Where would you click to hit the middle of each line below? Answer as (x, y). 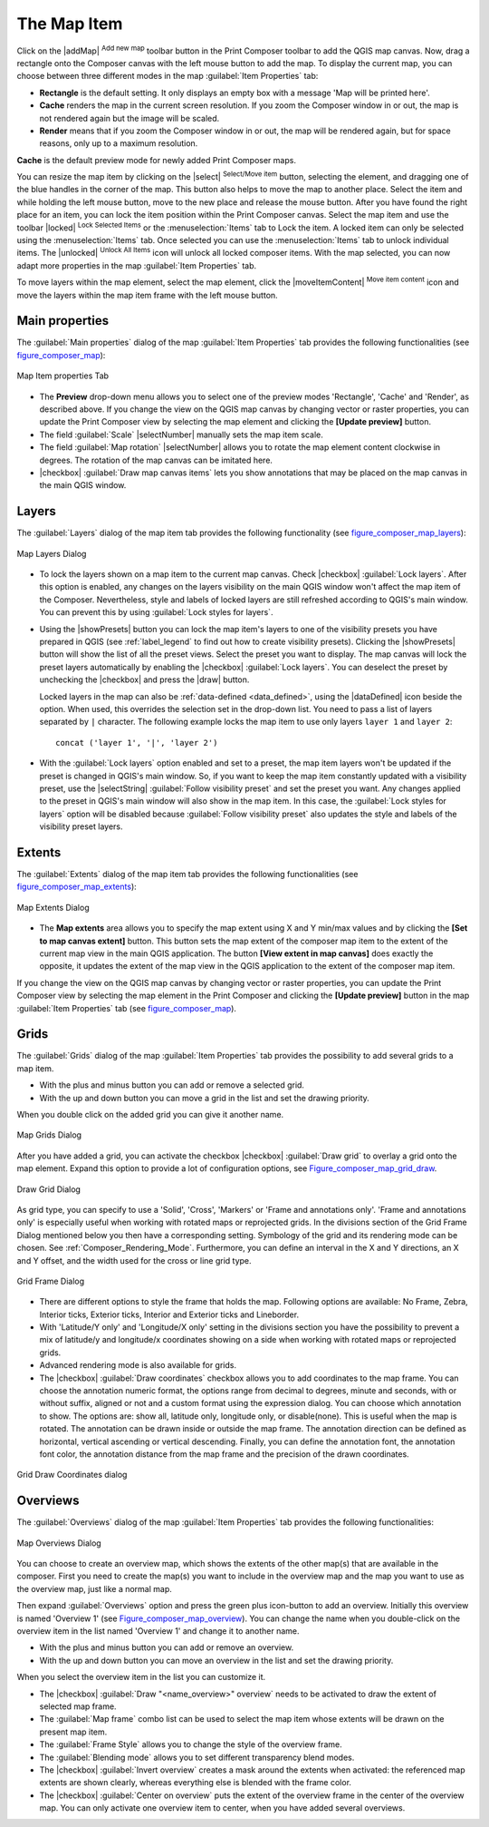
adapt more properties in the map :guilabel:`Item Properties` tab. (137, 265)
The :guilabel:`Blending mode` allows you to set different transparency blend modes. (197, 1757)
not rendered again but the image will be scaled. (129, 118)
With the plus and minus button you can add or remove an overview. (167, 1647)
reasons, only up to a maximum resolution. (119, 143)
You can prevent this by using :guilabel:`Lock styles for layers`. (156, 612)
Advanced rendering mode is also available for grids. (138, 1365)
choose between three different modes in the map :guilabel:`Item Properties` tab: (168, 76)
